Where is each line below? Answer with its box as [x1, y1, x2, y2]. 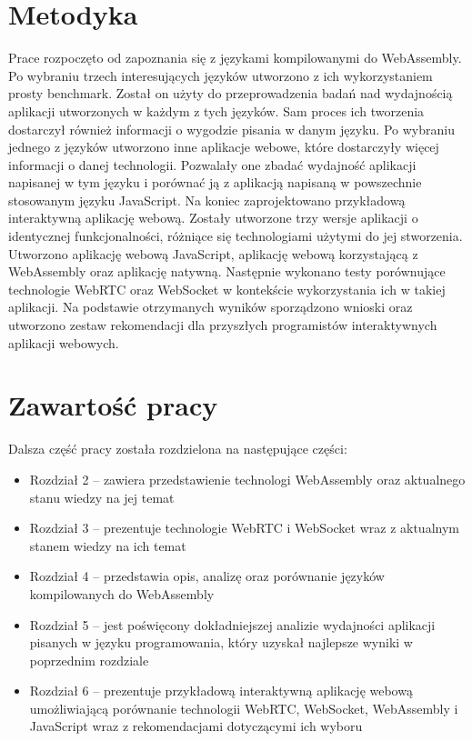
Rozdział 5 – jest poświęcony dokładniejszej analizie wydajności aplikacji [29, 615, 436, 634]
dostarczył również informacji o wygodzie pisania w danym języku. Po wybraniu [8, 119, 455, 138]
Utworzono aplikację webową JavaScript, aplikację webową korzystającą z [8, 244, 418, 263]
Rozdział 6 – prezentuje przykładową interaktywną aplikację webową [29, 681, 413, 700]
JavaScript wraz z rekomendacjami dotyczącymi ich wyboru [29, 716, 363, 736]
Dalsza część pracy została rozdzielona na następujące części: [8, 439, 347, 458]
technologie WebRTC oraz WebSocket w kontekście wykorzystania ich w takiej [8, 279, 446, 298]
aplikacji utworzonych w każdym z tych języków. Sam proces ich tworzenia [8, 101, 425, 120]
